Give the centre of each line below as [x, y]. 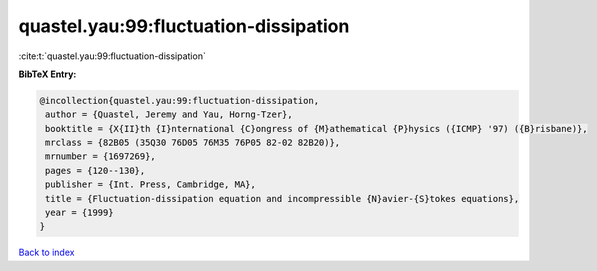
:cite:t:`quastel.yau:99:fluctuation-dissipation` [112, 56]
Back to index [46, 252]
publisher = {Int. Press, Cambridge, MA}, [151, 184]
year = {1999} [79, 213]
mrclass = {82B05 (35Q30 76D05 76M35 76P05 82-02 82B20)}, [193, 143]
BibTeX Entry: [47, 74]
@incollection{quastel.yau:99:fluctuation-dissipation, [179, 100]
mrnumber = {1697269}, [101, 156]
